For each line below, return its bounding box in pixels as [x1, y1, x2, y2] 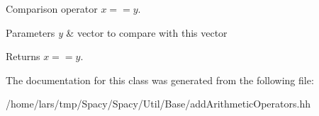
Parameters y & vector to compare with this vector [6, 25, 228, 40]
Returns [6, 49, 40, 64]
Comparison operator [6, 1, 98, 16]
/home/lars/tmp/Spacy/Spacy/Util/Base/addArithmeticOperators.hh [6, 96, 310, 111]
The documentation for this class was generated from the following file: [6, 72, 314, 87]
